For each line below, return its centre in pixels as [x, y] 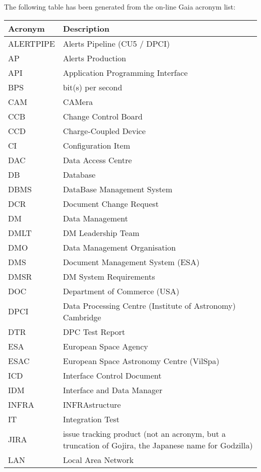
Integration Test [91, 419]
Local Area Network [98, 459]
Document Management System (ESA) [131, 262]
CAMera [78, 101]
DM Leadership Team [101, 232]
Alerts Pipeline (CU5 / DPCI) [116, 43]
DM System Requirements [109, 276]
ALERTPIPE [32, 43]
